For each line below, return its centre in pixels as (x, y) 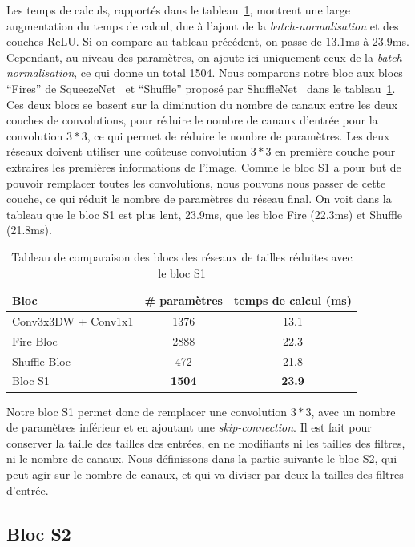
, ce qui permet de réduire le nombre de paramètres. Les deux (238, 135)
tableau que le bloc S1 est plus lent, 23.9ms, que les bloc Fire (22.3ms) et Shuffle (205, 214)
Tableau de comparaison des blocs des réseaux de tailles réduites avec (182, 256)
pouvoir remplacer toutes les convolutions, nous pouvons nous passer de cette (196, 182)
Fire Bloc (35, 340)
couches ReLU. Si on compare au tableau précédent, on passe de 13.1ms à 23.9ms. (208, 41)
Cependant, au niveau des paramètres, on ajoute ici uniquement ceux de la (190, 57)
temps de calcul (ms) (292, 300)
